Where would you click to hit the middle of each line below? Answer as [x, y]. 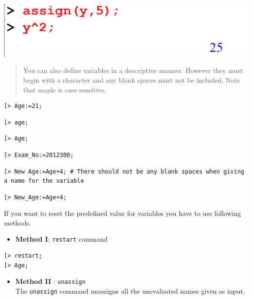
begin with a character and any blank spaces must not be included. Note [131, 79]
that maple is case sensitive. [65, 89]
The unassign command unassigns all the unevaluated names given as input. [130, 290]
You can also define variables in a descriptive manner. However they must [133, 70]
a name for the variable [44, 181]
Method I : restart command [62, 239]
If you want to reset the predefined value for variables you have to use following [123, 213]
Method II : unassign [50, 281]
